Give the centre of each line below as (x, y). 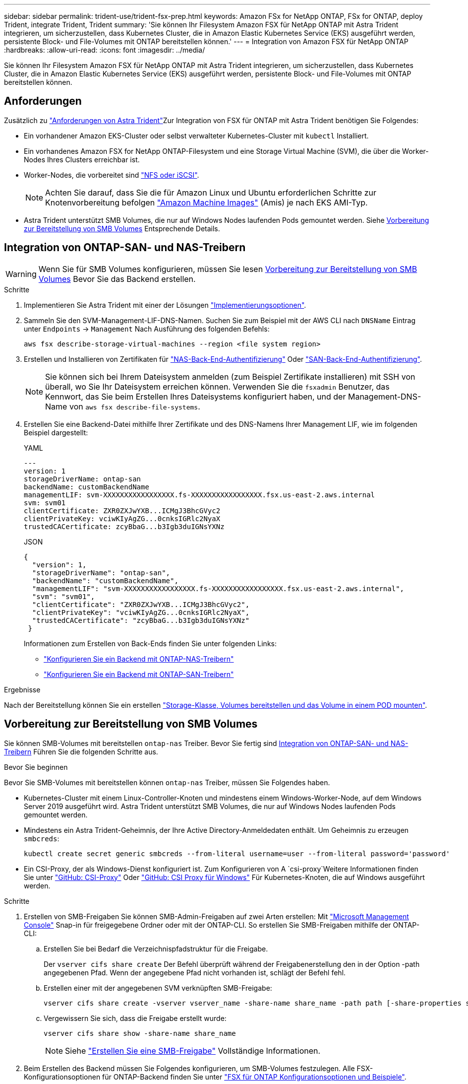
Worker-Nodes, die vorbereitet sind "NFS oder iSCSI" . (112, 175)
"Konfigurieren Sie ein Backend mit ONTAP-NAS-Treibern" (139, 659)
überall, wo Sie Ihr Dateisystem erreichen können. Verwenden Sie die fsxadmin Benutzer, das (217, 386)
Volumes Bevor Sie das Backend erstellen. (117, 279)
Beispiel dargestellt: (56, 432)
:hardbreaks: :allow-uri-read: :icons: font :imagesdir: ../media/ (105, 50)
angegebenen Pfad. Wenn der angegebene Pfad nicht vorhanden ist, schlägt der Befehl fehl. (195, 972)
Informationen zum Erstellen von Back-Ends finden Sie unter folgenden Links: (150, 643)
